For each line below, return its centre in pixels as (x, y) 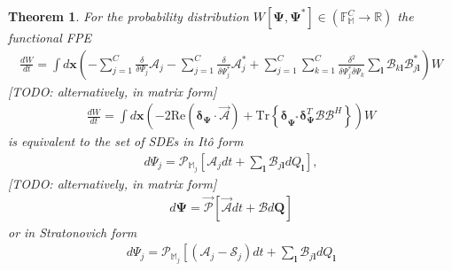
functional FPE (50, 37)
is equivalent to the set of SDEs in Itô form (126, 141)
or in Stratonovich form (73, 232)
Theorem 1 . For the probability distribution (129, 16)
